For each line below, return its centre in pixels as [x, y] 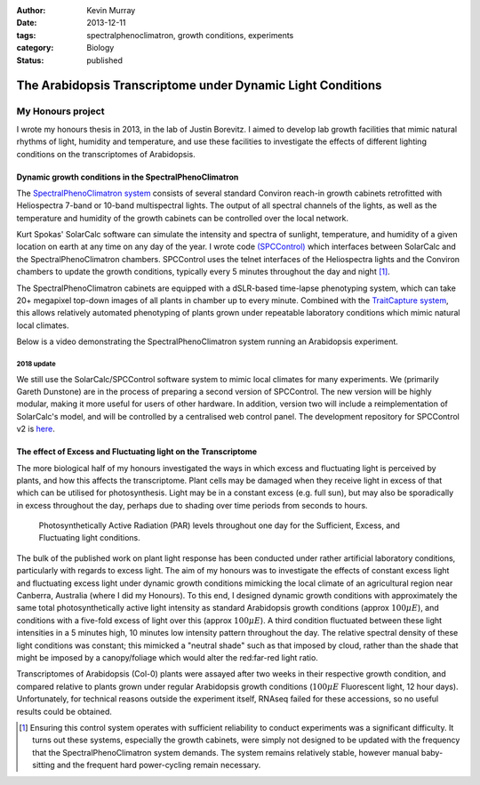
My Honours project [60, 111]
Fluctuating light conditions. [90, 538]
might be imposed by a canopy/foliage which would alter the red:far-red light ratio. [168, 657]
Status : [30, 60]
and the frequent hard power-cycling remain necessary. [159, 765]
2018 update [36, 364]
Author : [31, 10]
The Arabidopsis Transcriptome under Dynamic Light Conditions [199, 86]
